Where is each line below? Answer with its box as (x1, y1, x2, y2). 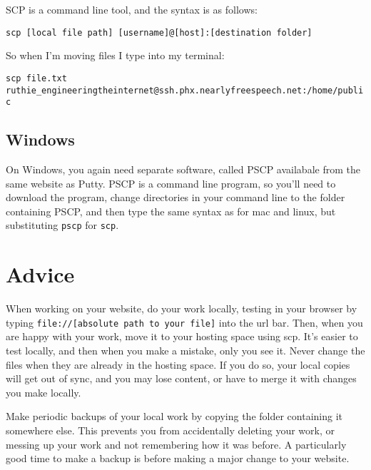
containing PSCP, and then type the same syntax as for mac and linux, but (6, 203, 336, 218)
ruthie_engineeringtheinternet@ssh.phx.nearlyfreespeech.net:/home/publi (6, 85, 364, 96)
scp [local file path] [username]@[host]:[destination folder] (6, 27, 312, 38)
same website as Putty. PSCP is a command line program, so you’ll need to (6, 175, 336, 190)
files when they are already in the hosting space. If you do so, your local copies (6, 357, 350, 372)
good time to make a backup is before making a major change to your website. (6, 451, 350, 466)
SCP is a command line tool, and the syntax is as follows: (6, 2, 258, 16)
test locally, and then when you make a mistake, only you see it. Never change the (6, 343, 365, 358)
